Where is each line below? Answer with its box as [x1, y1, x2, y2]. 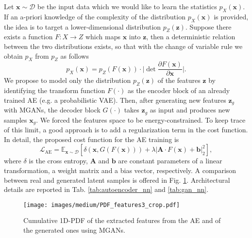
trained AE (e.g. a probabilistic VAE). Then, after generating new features [4, 95, 226, 105]
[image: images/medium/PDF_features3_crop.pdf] [23, 201, 180, 208]
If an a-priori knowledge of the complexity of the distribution [4, 11, 185, 21]
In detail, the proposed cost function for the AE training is [4, 134, 179, 144]
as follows [60, 50, 89, 61]
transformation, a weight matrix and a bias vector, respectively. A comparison [4, 165, 236, 175]
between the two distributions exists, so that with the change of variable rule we [4, 41, 243, 51]
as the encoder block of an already [127, 85, 230, 95]
